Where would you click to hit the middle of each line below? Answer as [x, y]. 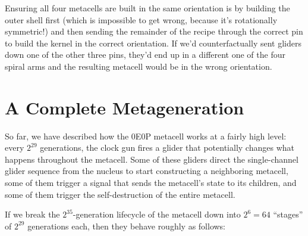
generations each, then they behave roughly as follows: [126, 226]
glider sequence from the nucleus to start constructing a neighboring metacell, [147, 171]
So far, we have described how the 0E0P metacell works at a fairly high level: [146, 136]
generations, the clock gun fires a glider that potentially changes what [167, 147]
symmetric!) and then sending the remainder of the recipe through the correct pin [154, 31]
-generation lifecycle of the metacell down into [157, 214]
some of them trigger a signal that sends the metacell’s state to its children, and [151, 183]
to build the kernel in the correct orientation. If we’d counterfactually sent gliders [153, 43]
